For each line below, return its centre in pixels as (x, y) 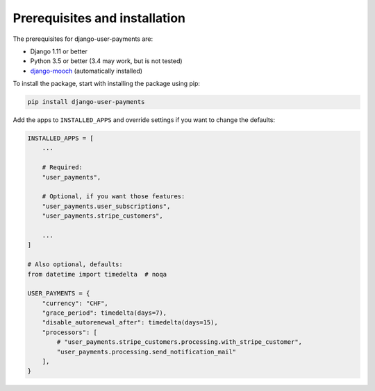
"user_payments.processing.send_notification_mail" (147, 351)
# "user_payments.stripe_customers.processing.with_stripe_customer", (179, 342)
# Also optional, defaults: (75, 264)
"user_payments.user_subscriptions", (106, 206)
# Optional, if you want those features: (114, 197)
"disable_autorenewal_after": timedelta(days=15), (130, 323)
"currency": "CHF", (75, 303)
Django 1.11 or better (59, 51)
